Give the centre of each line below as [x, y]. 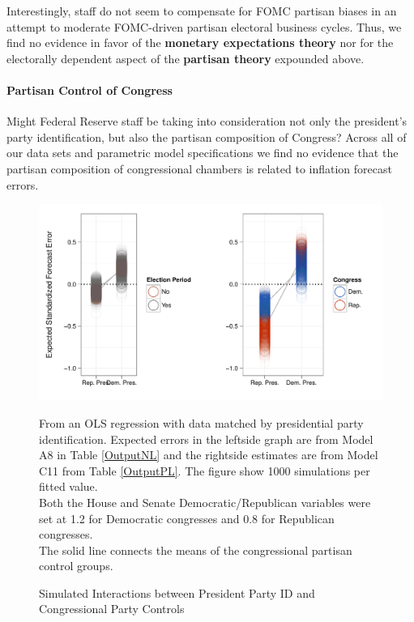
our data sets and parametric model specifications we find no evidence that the [203, 153]
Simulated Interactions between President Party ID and [177, 592]
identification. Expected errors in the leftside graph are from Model [206, 439]
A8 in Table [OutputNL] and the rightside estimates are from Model [209, 455]
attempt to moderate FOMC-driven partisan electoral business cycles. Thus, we [204, 26]
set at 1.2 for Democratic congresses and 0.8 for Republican [187, 518]
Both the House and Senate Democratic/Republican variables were [205, 502]
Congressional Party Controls [112, 609]
